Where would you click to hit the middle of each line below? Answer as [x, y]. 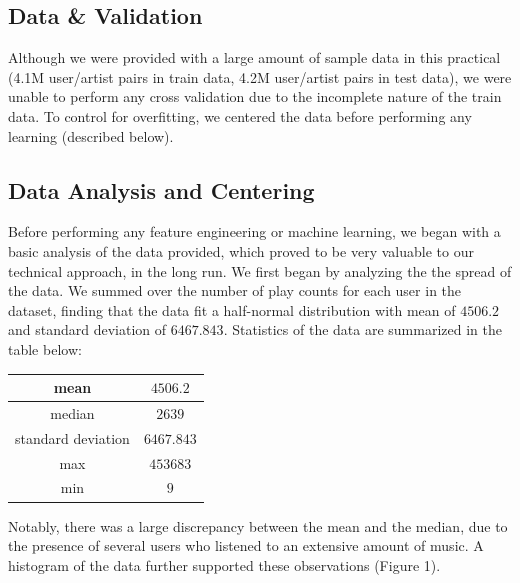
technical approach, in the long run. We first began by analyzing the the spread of [260, 270]
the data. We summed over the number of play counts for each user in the [235, 290]
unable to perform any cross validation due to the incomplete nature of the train [255, 96]
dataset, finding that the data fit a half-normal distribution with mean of [232, 309]
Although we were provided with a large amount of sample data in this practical [254, 57]
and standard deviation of [87, 329]
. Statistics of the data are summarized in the [362, 329]
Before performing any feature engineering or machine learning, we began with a [254, 231]
